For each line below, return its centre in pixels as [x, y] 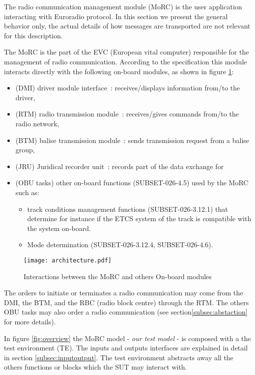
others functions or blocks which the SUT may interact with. [96, 367]
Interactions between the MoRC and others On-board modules [118, 276]
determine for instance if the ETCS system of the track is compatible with [139, 218]
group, [25, 150]
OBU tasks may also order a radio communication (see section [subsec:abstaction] [126, 312]
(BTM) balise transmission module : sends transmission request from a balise [132, 140]
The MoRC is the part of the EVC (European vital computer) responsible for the [127, 52]
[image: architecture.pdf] [68, 260]
